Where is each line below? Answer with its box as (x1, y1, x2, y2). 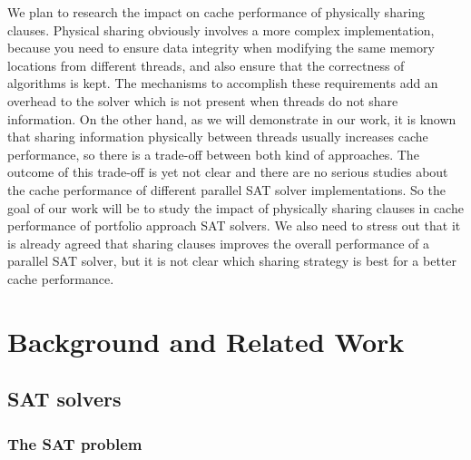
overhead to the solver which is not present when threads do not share (7, 91, 398, 110)
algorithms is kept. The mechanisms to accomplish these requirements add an (7, 73, 438, 93)
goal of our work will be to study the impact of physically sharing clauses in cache (7, 198, 464, 217)
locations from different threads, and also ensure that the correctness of (7, 55, 405, 74)
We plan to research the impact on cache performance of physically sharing (7, 3, 426, 21)
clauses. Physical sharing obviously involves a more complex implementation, (7, 20, 435, 39)
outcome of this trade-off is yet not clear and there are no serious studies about (7, 162, 448, 181)
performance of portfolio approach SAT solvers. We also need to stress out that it (7, 216, 461, 235)
